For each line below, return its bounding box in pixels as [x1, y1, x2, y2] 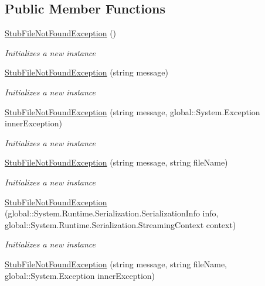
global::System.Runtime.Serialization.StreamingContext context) [5, 218, 236, 230]
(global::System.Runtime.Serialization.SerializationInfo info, [5, 207, 219, 219]
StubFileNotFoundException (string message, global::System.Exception [5, 105, 260, 118]
